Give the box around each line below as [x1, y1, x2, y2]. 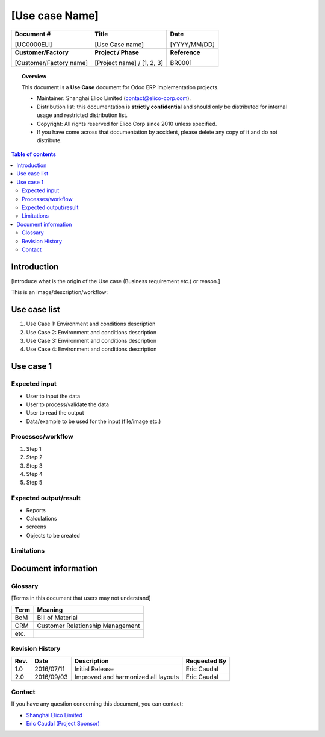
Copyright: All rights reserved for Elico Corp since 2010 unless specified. [37, 120, 217, 127]
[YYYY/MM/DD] [170, 40, 215, 48]
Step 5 [26, 479, 43, 486]
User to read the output [26, 409, 84, 416]
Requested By [185, 657, 227, 665]
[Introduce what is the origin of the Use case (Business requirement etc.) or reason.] [11, 277, 221, 284]
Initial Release [74, 665, 114, 673]
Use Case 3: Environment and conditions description [26, 337, 157, 344]
